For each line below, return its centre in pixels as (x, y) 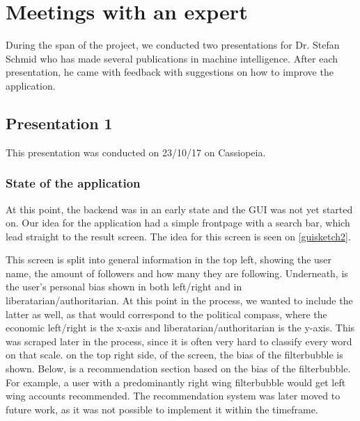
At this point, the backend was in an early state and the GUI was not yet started (179, 209)
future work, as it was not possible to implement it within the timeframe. (162, 409)
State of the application (73, 183)
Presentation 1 (59, 123)
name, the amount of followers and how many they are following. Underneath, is (177, 273)
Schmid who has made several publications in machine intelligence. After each (172, 58)
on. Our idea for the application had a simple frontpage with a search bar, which (178, 223)
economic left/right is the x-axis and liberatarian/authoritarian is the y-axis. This (180, 328)
